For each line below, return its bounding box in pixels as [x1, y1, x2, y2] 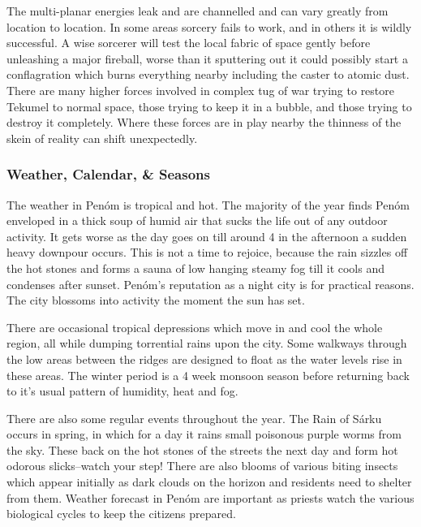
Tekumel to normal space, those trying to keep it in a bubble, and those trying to [6, 97, 412, 114]
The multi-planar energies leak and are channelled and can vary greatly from [6, 2, 389, 19]
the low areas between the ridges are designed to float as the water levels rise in [6, 350, 402, 367]
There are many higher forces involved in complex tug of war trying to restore [6, 81, 395, 98]
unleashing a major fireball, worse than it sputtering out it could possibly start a [6, 50, 408, 67]
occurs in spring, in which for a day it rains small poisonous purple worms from [6, 425, 402, 443]
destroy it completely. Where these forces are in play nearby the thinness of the [6, 114, 402, 131]
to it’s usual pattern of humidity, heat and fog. [6, 382, 238, 400]
